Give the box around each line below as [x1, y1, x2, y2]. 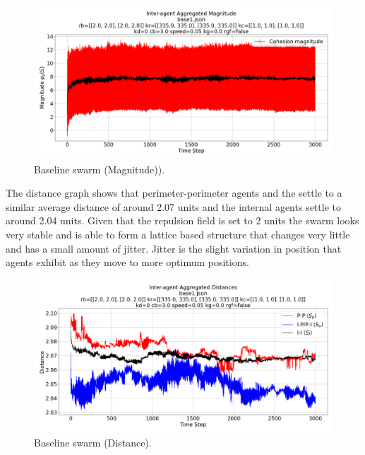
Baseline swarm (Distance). [34, 435, 152, 450]
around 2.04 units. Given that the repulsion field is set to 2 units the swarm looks [6, 213, 359, 228]
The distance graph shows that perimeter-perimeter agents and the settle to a [6, 185, 342, 200]
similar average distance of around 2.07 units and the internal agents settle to [6, 199, 341, 214]
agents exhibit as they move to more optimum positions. [6, 255, 249, 270]
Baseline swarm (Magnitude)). [34, 161, 165, 176]
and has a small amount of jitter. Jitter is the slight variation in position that [6, 241, 342, 255]
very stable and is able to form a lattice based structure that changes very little [6, 226, 350, 241]
